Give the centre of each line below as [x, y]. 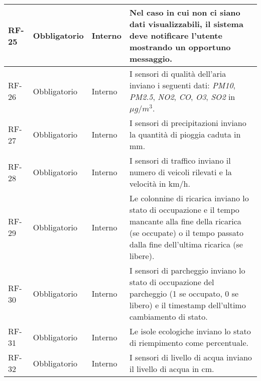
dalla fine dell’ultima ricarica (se [186, 244]
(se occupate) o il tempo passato [186, 233]
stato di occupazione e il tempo [184, 210]
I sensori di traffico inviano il [180, 160]
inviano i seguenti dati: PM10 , [183, 85]
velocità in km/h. [160, 183]
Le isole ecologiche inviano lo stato [190, 331]
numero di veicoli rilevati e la [181, 172]
